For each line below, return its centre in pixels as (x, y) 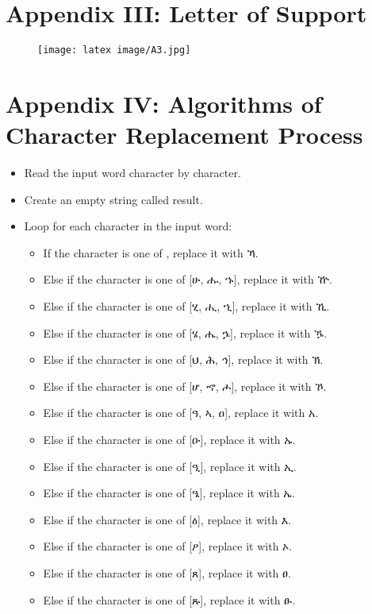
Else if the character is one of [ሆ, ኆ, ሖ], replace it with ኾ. (185, 386)
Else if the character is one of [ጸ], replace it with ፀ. (167, 573)
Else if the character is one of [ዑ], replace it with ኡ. (169, 440)
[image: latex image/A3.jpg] (114, 50)
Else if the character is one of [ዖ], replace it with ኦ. (168, 546)
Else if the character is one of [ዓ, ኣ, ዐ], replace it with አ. (181, 413)
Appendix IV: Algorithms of (164, 103)
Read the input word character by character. (132, 173)
